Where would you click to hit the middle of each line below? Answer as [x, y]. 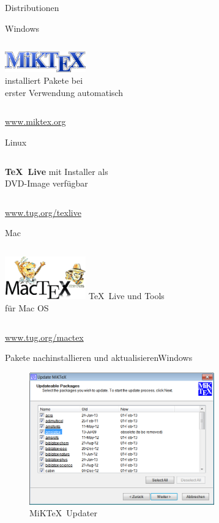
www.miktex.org [35, 121]
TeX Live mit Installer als [57, 171]
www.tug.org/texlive [43, 212]
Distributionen [32, 7]
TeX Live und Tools [126, 296]
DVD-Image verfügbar [46, 183]
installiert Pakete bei [44, 80]
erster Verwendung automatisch [64, 92]
